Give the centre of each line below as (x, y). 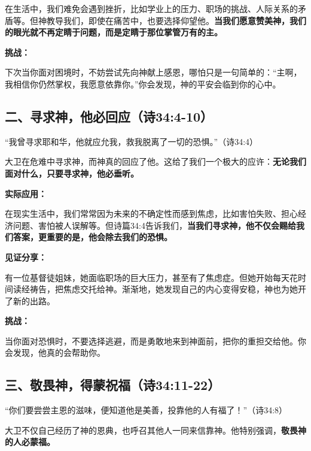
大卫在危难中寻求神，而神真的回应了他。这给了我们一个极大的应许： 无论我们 (155, 161)
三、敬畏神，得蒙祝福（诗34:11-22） (113, 385)
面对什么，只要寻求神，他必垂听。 (72, 173)
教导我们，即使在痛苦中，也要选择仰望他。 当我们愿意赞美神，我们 (176, 20)
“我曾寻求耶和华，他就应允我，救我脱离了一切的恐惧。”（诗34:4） (132, 141)
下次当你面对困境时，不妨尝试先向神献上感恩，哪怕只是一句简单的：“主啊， (153, 72)
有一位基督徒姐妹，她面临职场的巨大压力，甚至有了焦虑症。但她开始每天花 (151, 277)
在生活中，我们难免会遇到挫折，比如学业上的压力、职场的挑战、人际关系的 (151, 8)
